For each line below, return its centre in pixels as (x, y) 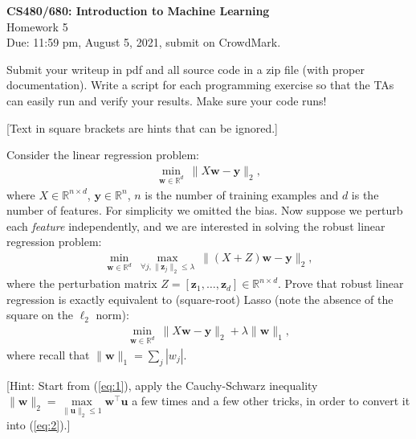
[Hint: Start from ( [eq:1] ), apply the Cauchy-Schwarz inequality (162, 385)
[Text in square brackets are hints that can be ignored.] (142, 127)
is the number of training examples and (242, 194)
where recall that (48, 354)
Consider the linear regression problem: (103, 155)
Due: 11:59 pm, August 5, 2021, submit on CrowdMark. (144, 42)
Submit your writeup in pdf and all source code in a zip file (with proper (186, 69)
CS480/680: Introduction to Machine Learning (138, 10)
